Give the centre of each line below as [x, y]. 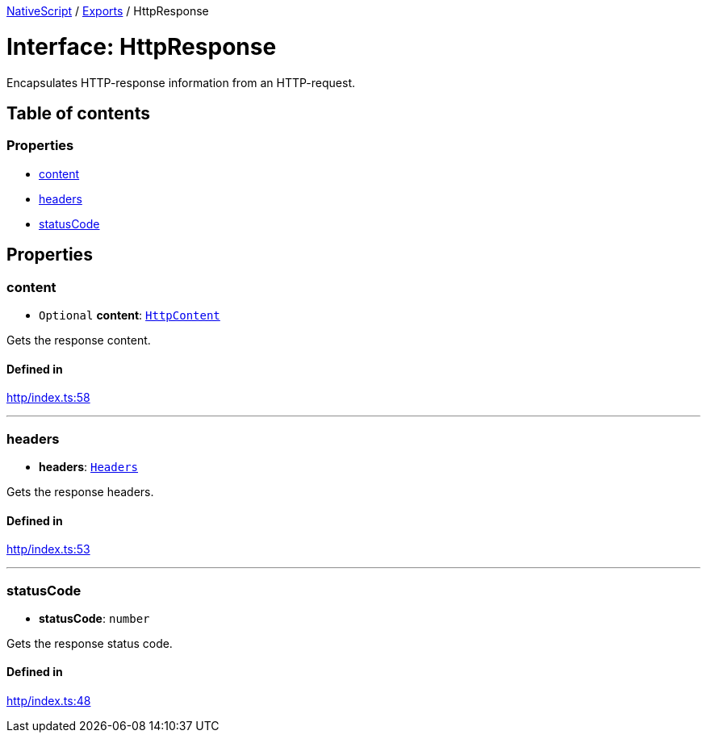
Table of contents [78, 113]
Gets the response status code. [90, 643]
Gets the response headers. [80, 491]
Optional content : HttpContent [130, 315]
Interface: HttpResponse [142, 46]
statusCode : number [94, 618]
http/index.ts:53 [48, 549]
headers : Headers [89, 466]
